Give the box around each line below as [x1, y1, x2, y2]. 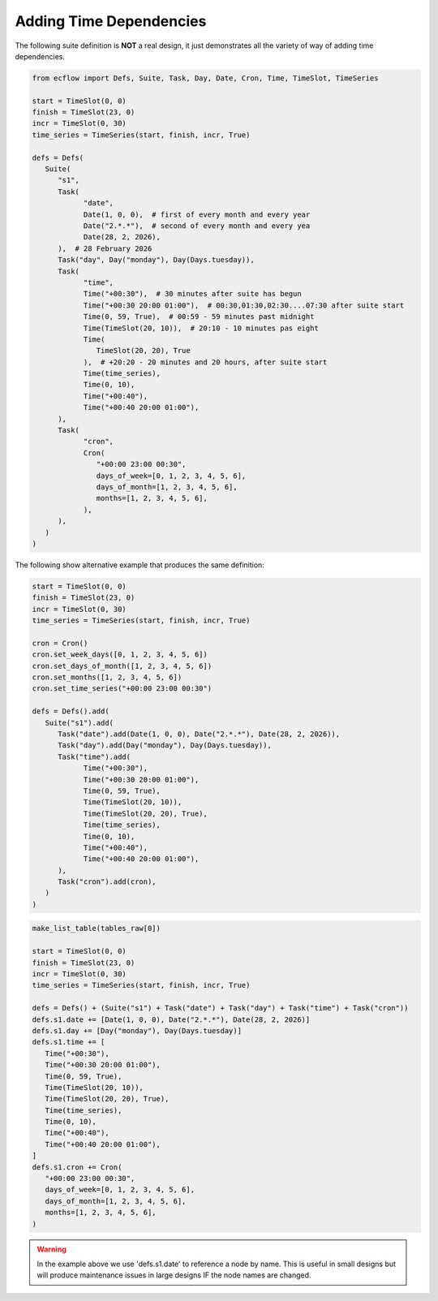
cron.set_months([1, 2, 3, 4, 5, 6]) [32, 673, 182, 682]
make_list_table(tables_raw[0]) [32, 924, 161, 933]
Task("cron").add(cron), [58, 877, 157, 886]
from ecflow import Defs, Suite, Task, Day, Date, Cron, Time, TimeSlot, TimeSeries [32, 73, 379, 83]
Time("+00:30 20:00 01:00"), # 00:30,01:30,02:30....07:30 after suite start [83, 300, 405, 310]
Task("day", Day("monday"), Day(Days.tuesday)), [58, 256, 255, 265]
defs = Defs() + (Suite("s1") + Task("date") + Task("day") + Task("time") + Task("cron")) [32, 1003, 409, 1013]
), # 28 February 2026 [58, 243, 152, 253]
